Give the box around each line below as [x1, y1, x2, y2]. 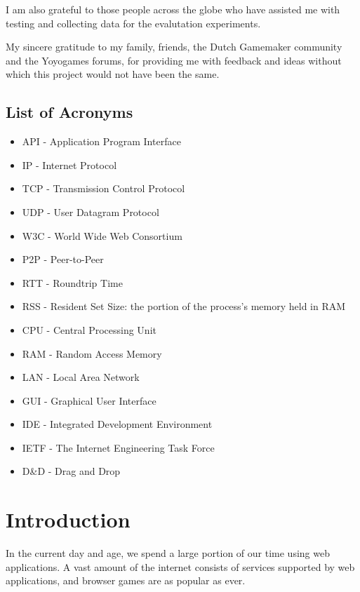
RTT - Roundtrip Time [22, 275, 123, 290]
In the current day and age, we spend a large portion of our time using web [6, 546, 330, 560]
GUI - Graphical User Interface [22, 393, 156, 408]
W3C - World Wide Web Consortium [22, 228, 182, 243]
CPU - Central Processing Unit [22, 322, 156, 337]
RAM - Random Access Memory [22, 346, 162, 361]
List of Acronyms [6, 101, 133, 123]
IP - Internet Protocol [22, 157, 117, 172]
